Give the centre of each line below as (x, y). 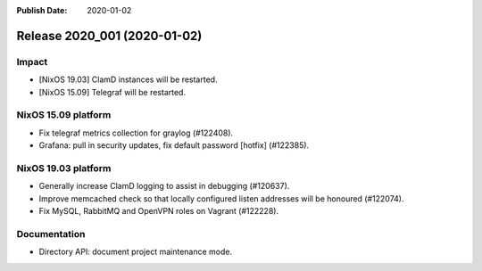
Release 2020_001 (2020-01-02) (109, 36)
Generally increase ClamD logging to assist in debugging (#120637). (164, 186)
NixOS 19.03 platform (64, 168)
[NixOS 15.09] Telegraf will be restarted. (112, 92)
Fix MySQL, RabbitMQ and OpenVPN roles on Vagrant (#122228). (159, 211)
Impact (32, 62)
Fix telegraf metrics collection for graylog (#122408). (136, 133)
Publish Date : (42, 10)
